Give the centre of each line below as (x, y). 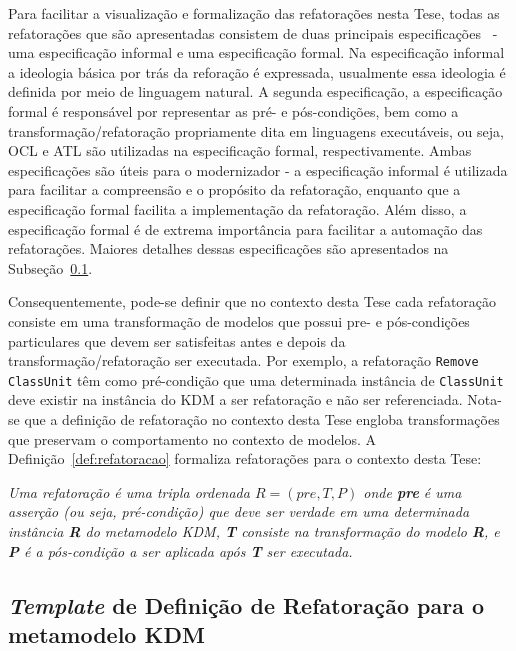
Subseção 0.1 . (50, 267)
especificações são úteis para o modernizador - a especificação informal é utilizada (258, 169)
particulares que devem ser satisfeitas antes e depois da (177, 340)
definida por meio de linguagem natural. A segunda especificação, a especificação (255, 91)
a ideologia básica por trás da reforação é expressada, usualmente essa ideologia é (257, 71)
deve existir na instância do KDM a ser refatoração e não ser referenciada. (235, 399)
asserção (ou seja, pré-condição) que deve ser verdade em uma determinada (239, 511)
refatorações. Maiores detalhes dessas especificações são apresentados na (228, 248)
